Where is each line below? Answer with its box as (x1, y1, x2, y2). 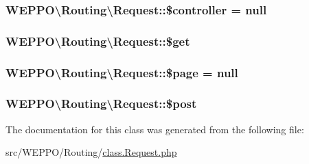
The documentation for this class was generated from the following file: (5, 122, 304, 136)
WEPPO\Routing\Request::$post (5, 95, 197, 112)
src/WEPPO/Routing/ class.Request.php (5, 145, 177, 159)
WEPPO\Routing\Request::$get (5, 32, 190, 49)
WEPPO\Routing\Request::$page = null (5, 64, 238, 81)
